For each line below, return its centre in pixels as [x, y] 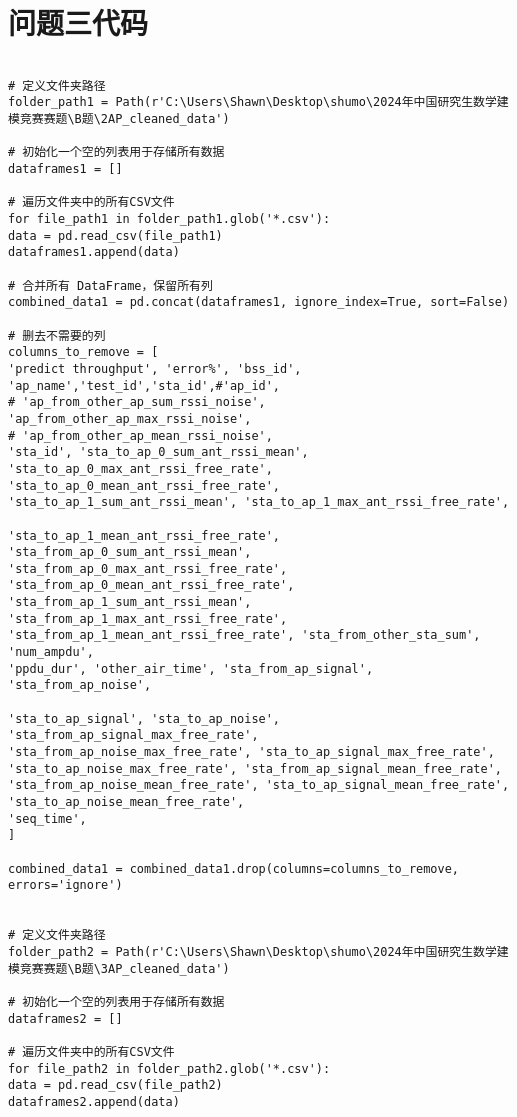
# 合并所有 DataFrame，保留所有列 [110, 285]
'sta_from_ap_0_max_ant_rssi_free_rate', [148, 568]
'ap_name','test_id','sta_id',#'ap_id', [144, 385]
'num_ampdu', [51, 652]
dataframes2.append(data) [94, 1101]
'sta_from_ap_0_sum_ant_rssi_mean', [130, 552]
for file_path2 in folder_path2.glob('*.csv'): [169, 1068]
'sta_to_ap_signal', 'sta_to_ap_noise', [144, 718]
